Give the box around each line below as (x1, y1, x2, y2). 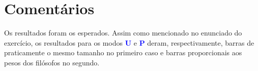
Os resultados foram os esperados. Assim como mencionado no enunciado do (4, 27, 242, 38)
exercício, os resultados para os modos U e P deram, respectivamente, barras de (4, 37, 254, 48)
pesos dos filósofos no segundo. (4, 57, 100, 67)
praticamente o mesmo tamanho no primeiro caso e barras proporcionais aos (4, 47, 242, 58)
